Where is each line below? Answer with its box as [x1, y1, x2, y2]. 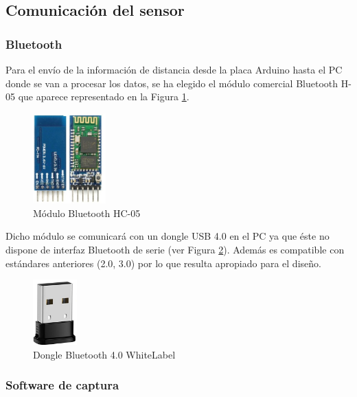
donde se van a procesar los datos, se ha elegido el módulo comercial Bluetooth [5, 76, 338, 90]
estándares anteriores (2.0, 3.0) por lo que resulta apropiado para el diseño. [5, 256, 321, 270]
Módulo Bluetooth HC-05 [33, 205, 141, 220]
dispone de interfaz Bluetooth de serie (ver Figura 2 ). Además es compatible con [5, 242, 345, 257]
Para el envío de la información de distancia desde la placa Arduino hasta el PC [5, 63, 343, 76]
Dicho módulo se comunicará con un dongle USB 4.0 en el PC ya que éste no [5, 229, 330, 243]
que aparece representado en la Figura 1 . [18, 89, 189, 104]
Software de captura [5, 376, 119, 394]
